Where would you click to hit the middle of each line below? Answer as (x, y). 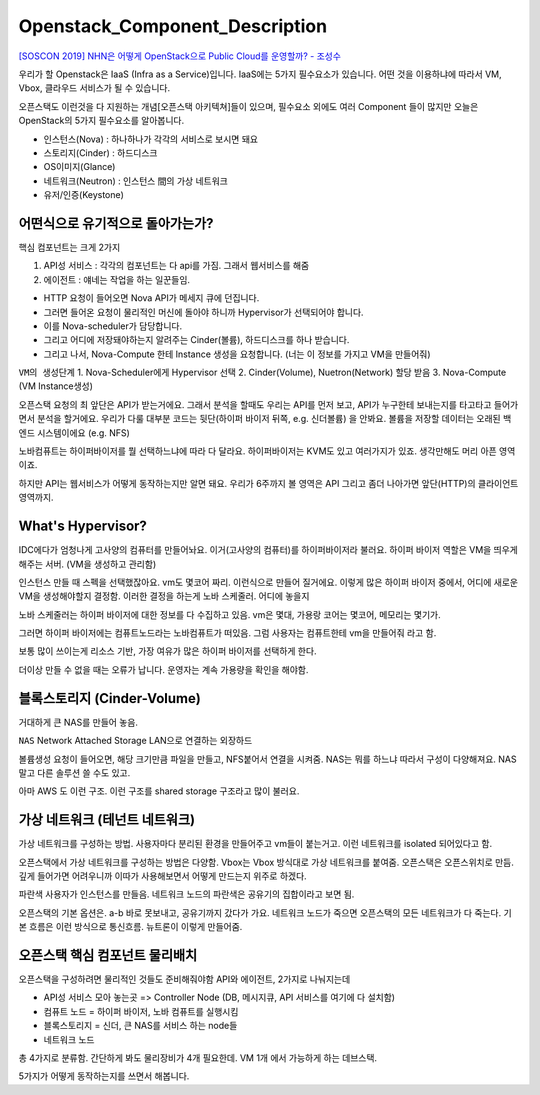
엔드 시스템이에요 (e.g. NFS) (74, 432)
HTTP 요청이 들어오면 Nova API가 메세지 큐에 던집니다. (151, 298)
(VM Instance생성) (56, 386)
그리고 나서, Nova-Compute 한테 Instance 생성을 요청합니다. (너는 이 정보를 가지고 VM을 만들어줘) (237, 354)
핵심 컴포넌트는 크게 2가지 (69, 247)
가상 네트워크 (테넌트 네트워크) (106, 820)
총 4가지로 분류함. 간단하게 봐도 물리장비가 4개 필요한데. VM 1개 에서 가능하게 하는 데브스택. (198, 1058)
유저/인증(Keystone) (84, 195)
